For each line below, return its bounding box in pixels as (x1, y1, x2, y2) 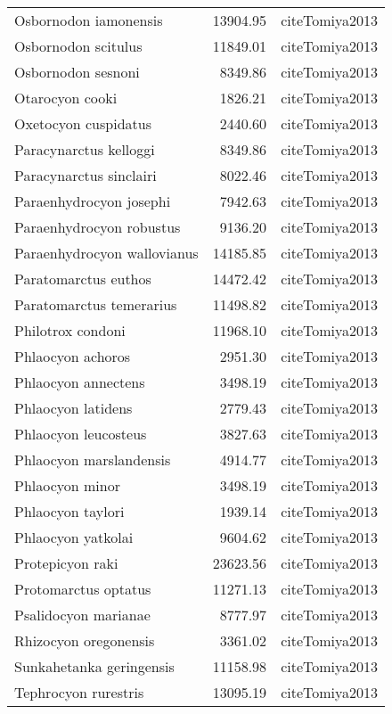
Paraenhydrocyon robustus (14, 217, 181, 237)
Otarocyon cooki (14, 87, 118, 108)
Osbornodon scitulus (14, 36, 143, 56)
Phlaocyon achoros (14, 346, 131, 366)
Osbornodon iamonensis (14, 10, 163, 30)
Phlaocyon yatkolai (14, 527, 134, 547)
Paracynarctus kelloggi (14, 139, 155, 160)
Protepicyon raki (14, 553, 118, 573)
